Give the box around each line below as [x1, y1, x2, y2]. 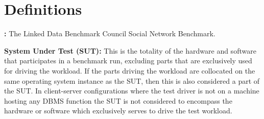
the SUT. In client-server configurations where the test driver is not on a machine [4, 85, 259, 96]
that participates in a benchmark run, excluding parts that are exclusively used [4, 55, 252, 66]
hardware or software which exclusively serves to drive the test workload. [4, 105, 232, 116]
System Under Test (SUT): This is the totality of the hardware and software [4, 45, 256, 56]
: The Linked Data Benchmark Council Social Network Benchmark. [4, 28, 215, 39]
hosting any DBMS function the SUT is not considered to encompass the [4, 95, 232, 106]
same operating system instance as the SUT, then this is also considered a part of [4, 75, 260, 86]
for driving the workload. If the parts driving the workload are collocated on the [4, 65, 255, 76]
